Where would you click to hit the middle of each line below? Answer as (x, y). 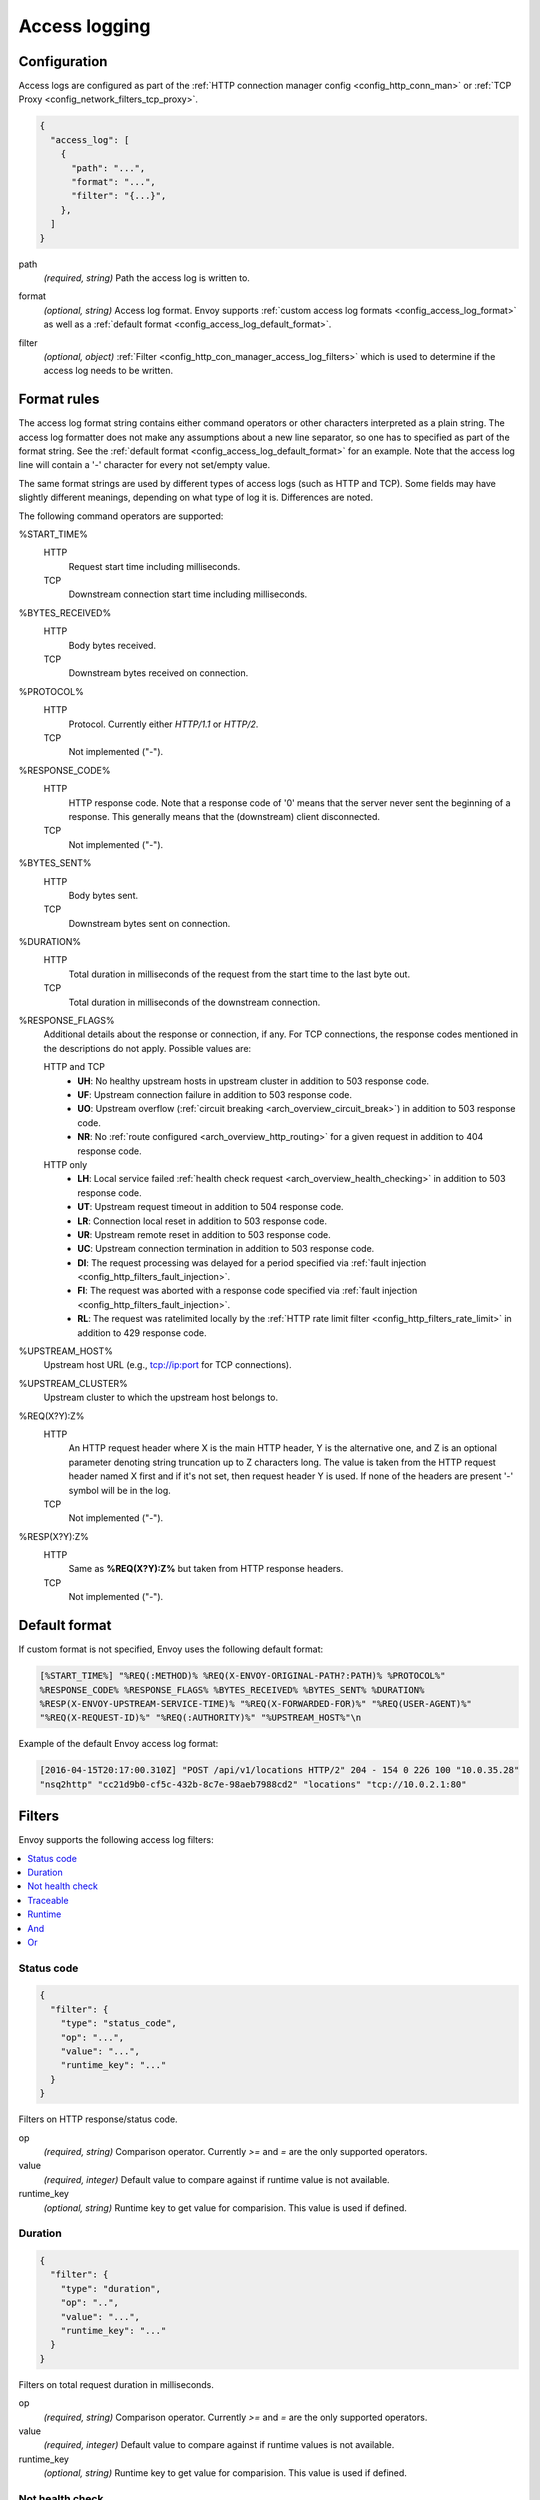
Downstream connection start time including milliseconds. (188, 594)
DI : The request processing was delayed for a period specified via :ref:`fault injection (252, 1262)
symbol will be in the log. (120, 1490)
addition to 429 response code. (142, 1332)
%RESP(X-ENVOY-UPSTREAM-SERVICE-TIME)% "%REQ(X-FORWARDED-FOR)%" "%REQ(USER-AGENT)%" (255, 1703)
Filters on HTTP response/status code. (98, 2119)
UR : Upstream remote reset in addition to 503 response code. (204, 1234)
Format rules (59, 399)
